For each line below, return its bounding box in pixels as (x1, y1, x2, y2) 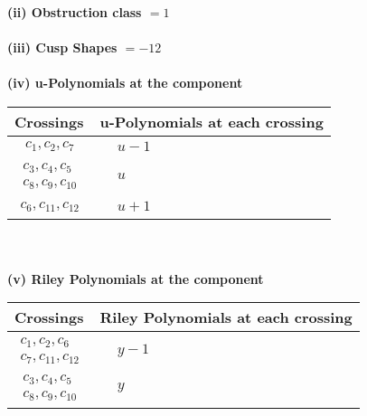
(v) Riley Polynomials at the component (7, 269, 264, 288)
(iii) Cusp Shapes (7, 38, 118, 57)
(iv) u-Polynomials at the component (7, 73, 243, 92)
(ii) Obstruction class (7, 3, 142, 21)
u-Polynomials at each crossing (99, 110, 324, 132)
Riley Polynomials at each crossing (99, 307, 353, 328)
